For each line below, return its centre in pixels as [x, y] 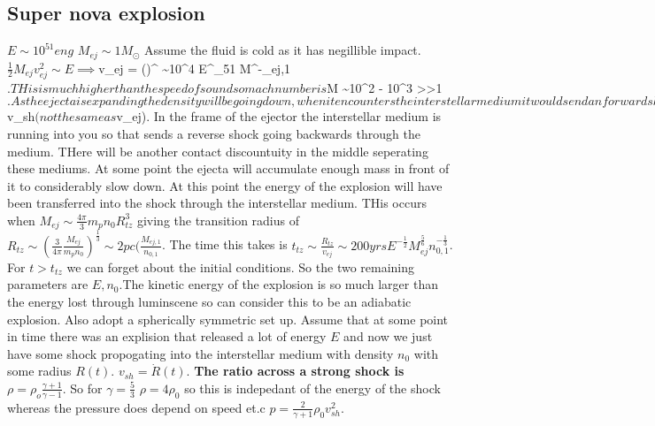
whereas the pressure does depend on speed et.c [136, 407]
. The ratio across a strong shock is [295, 371]
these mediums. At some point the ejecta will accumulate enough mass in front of [228, 168]
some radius [39, 371]
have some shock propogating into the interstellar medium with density [200, 353]
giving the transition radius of [218, 220]
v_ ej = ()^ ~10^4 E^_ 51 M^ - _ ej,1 [195, 68]
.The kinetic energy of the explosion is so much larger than [278, 284]
